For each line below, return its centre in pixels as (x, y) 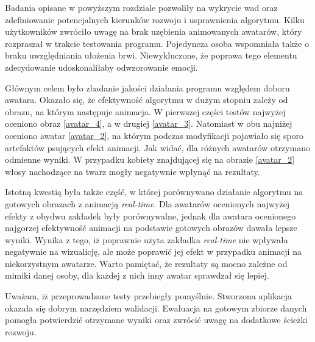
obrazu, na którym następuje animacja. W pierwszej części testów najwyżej (145, 111)
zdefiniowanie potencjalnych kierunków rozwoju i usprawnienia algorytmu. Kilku (155, 19)
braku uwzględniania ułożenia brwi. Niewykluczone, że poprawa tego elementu (151, 55)
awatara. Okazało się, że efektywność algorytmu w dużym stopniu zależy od (147, 100)
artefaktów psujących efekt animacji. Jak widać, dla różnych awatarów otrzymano (157, 147)
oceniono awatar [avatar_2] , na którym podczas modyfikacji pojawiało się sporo (154, 135)
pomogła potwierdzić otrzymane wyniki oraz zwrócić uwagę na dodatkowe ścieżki (156, 320)
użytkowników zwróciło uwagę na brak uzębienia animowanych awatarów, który (154, 31)
